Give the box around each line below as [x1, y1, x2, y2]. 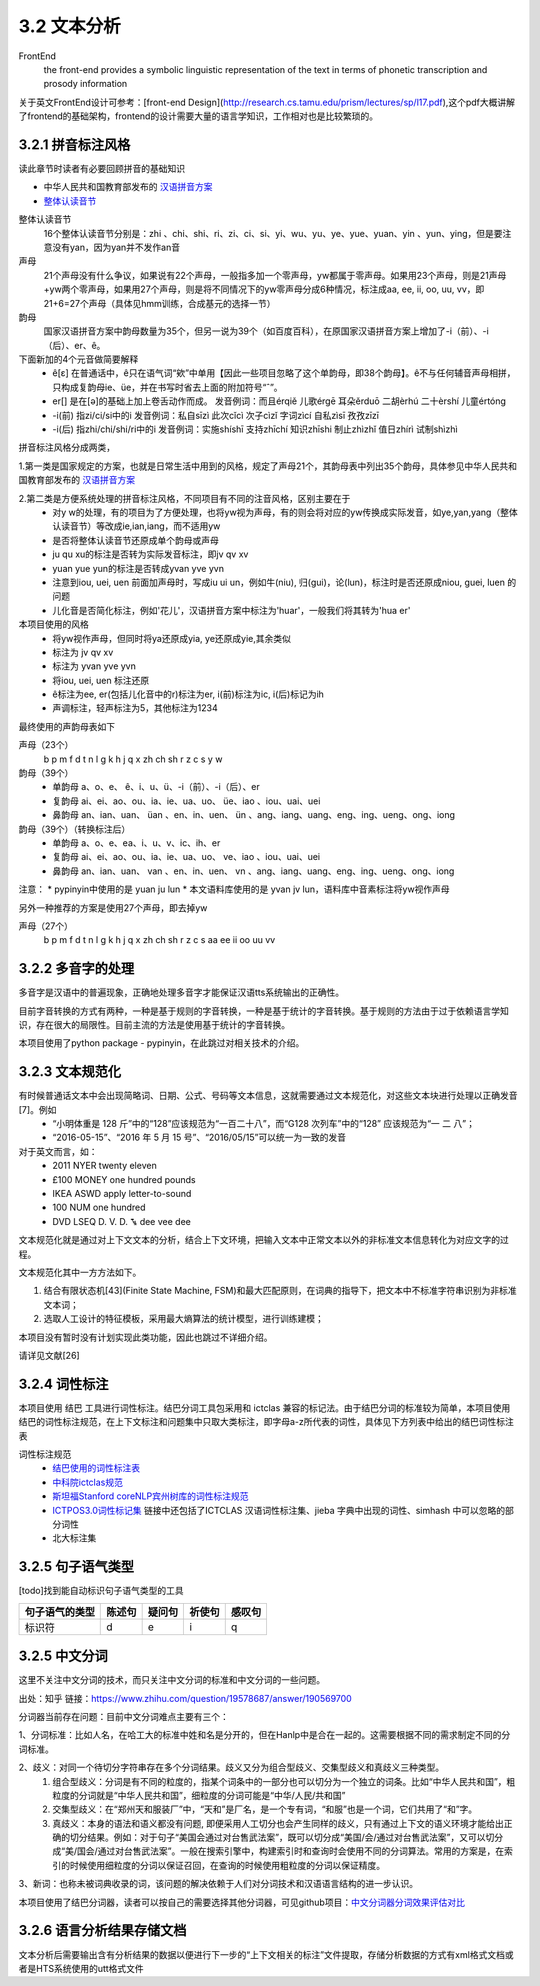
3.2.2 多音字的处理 [18, 960, 135, 977]
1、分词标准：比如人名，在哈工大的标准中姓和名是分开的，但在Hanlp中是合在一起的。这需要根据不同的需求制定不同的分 [18, 1729, 511, 1741]
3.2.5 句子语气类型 [18, 1558, 135, 1575]
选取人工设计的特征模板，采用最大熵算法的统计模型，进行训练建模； [43, 1313, 324, 1325]
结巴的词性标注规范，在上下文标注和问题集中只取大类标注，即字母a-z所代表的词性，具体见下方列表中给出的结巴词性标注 [18, 1416, 515, 1428]
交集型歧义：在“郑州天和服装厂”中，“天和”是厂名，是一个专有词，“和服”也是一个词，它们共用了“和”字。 [52, 1803, 478, 1815]
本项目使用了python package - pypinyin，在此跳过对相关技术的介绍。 [18, 1037, 305, 1049]
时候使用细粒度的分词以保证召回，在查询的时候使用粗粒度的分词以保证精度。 [69, 1859, 385, 1871]
